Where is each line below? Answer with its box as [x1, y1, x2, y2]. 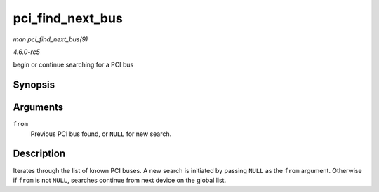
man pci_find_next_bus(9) [13, 35, 88, 43]
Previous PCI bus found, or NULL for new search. [30, 130, 172, 138]
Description [13, 148, 66, 160]
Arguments [13, 102, 64, 114]
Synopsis [13, 79, 55, 91]
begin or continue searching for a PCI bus [13, 60, 134, 69]
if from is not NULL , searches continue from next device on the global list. [13, 176, 227, 184]
